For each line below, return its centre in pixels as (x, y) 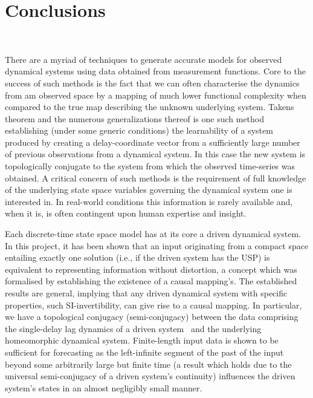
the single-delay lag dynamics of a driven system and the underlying (133, 328)
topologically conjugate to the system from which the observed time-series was (150, 166)
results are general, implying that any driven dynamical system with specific (146, 293)
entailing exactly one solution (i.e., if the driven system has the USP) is (137, 257)
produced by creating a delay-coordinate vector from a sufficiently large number (153, 142)
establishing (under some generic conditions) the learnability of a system (139, 130)
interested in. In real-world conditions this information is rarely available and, (149, 201)
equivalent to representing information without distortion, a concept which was (151, 269)
